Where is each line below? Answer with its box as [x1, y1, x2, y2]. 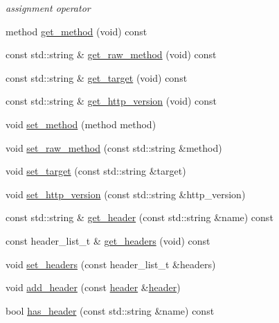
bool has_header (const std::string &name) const [6, 303, 215, 317]
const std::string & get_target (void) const [6, 70, 188, 85]
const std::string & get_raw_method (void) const [6, 47, 217, 62]
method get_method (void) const [6, 24, 147, 38]
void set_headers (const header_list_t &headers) [6, 256, 216, 271]
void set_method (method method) [6, 116, 156, 131]
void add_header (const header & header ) [6, 280, 181, 295]
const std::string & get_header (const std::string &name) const [6, 210, 273, 225]
